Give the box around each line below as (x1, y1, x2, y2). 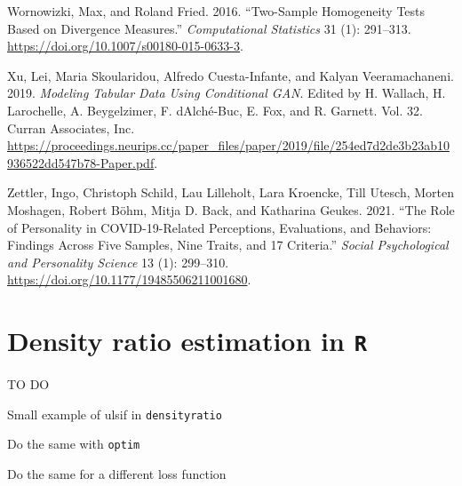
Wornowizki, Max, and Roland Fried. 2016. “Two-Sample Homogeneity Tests (7, 2, 426, 20)
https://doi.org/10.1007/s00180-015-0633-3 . (7, 36, 243, 55)
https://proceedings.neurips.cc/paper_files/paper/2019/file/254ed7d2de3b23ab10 (7, 136, 450, 155)
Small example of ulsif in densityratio (7, 404, 222, 423)
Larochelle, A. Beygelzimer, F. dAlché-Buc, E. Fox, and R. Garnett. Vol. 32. (7, 100, 423, 119)
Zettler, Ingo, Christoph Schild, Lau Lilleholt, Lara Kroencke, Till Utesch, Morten (7, 183, 455, 202)
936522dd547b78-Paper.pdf (7, 153, 155, 171)
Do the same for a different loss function (7, 465, 227, 483)
